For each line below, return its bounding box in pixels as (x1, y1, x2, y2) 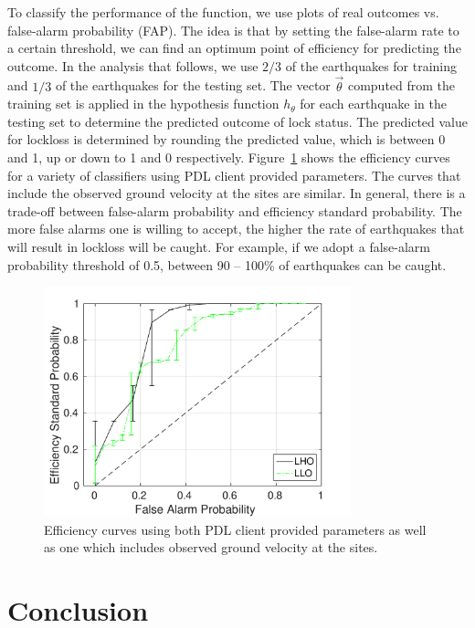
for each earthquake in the (300, 94, 447, 113)
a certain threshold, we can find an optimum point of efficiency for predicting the (7, 38, 461, 58)
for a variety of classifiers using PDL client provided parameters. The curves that (7, 165, 461, 184)
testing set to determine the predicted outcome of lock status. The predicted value (7, 111, 468, 131)
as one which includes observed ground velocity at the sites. (44, 538, 378, 557)
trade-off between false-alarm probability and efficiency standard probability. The (7, 201, 462, 220)
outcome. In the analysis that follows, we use (7, 56, 259, 75)
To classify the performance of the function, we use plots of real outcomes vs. (7, 3, 439, 21)
